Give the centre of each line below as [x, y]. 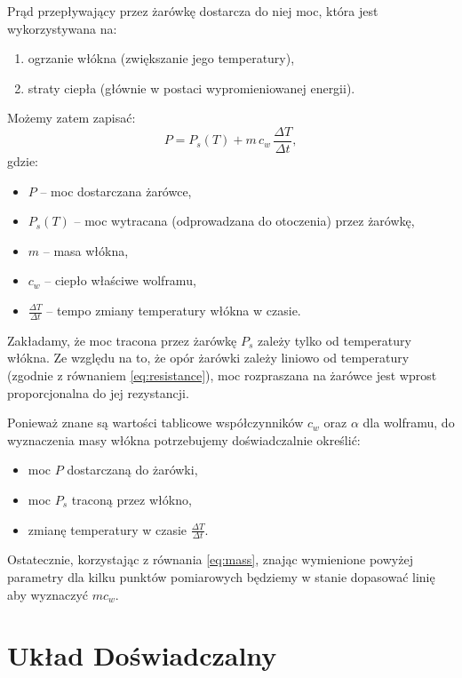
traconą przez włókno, [131, 499]
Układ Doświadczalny [142, 655]
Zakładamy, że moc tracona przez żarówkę [122, 340]
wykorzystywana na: [62, 28]
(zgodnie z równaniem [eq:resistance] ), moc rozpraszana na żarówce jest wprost [222, 375]
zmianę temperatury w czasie [108, 529]
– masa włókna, [86, 250]
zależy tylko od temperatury [335, 340]
